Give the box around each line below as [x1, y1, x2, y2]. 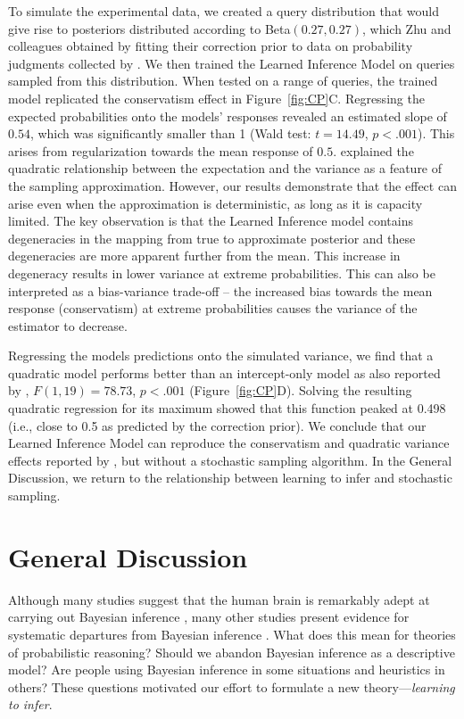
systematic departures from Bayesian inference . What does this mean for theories [8, 624, 456, 643]
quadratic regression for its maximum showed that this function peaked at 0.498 [8, 399, 446, 417]
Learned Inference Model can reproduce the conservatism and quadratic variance [8, 434, 450, 452]
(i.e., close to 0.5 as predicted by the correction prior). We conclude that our [8, 416, 427, 434]
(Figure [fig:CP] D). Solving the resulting [189, 381, 412, 400]
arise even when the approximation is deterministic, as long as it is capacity [8, 194, 423, 212]
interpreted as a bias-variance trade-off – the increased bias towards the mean [8, 281, 433, 300]
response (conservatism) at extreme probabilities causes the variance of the [8, 299, 418, 318]
